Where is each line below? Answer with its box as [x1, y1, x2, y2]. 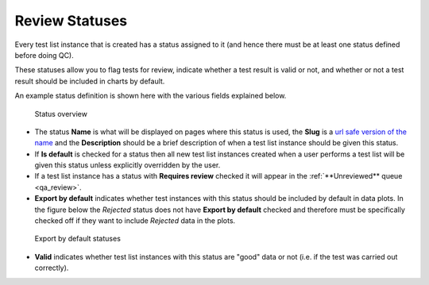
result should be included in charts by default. [14, 76, 165, 86]
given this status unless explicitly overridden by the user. [34, 160, 221, 170]
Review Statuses [14, 12, 128, 29]
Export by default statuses [34, 234, 121, 244]
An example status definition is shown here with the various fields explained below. [14, 91, 287, 101]
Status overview [34, 109, 87, 118]
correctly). [34, 263, 69, 273]
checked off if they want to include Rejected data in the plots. [34, 216, 236, 225]
